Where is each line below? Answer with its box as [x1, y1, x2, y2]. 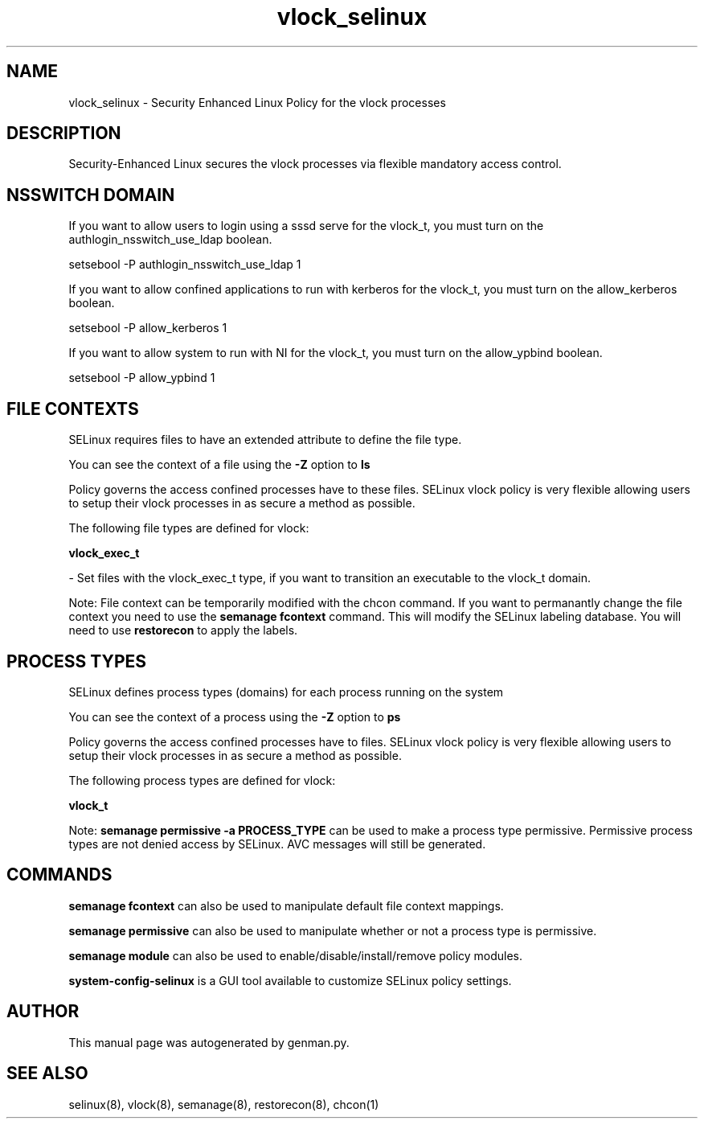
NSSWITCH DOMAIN [6, 184, 175, 205]
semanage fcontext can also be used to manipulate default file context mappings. [68, 898, 504, 913]
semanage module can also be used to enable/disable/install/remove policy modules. [68, 948, 523, 963]
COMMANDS [6, 864, 113, 885]
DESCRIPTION [6, 123, 121, 144]
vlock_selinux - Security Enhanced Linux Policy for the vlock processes [68, 95, 446, 109]
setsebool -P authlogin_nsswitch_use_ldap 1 [68, 257, 301, 272]
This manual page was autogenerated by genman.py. [68, 1035, 350, 1049]
